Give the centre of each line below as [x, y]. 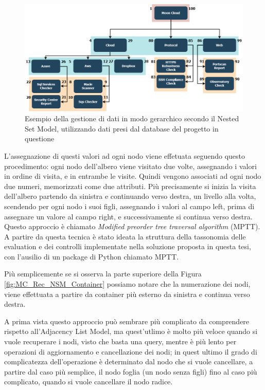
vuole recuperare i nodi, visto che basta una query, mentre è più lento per [120, 341]
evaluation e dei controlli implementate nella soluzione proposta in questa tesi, [128, 246]
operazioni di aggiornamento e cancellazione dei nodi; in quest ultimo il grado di [131, 351]
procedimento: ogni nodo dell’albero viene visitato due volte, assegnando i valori [130, 166]
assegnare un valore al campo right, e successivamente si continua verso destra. [128, 216]
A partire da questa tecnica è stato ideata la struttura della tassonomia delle [125, 236]
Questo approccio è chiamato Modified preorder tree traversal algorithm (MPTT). [132, 226]
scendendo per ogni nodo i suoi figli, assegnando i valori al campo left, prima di [129, 206]
